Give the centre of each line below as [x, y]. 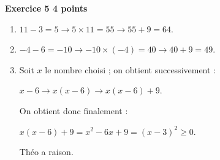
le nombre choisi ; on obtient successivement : [131, 69]
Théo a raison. [46, 152]
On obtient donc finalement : [74, 110]
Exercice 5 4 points [46, 8]
